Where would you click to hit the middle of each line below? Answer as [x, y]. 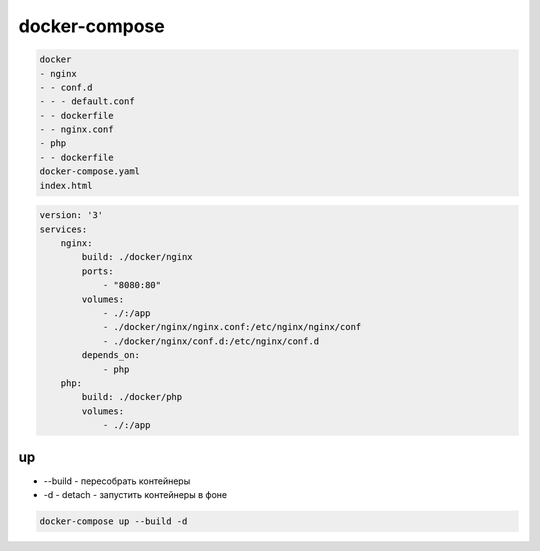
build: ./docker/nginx [137, 257]
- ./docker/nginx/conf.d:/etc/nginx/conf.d [211, 341]
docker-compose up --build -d [113, 521]
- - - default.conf [87, 101]
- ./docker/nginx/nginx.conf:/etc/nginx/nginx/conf [232, 327]
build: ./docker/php [132, 397]
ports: [97, 271]
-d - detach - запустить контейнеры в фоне [135, 494]
